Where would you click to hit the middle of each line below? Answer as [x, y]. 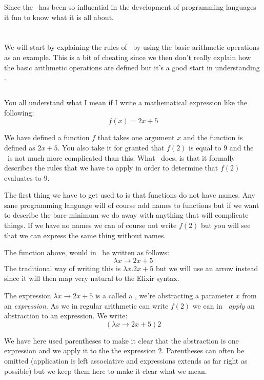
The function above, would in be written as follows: [87, 252]
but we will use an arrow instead [207, 268]
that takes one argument [136, 137]
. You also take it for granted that [111, 147]
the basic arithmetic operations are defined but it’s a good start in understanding [132, 67]
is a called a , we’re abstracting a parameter [164, 296]
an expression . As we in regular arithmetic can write [86, 305]
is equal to [205, 147]
